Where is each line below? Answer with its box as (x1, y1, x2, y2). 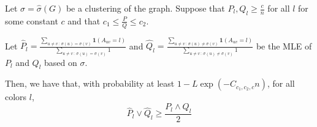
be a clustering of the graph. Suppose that (66, 2, 225, 14)
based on (44, 56, 77, 68)
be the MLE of (256, 39, 312, 52)
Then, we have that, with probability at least (5, 77, 175, 90)
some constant (5, 14, 58, 27)
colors (5, 90, 27, 103)
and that (67, 14, 101, 27)
